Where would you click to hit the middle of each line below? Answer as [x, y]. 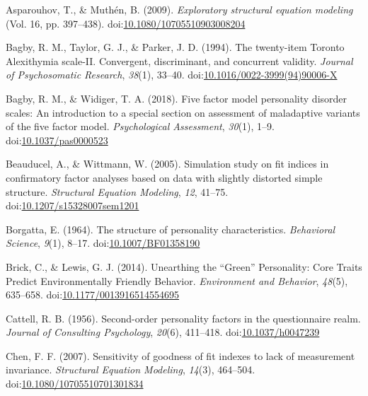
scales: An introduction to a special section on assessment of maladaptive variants [183, 112]
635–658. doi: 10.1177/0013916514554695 [93, 295]
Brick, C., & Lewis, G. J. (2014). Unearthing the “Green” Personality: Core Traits [184, 266]
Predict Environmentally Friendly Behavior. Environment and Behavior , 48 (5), [177, 280]
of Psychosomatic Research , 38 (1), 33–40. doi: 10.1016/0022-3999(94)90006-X [172, 75]
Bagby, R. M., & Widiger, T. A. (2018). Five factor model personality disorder [177, 98]
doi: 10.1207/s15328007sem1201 [73, 205]
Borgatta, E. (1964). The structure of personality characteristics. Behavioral [171, 229]
